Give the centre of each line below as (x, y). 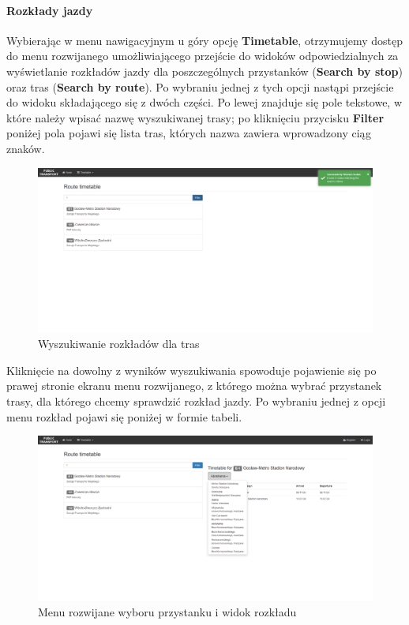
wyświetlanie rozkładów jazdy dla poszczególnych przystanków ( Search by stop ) (204, 71)
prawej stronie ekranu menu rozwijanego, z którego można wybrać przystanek (194, 385)
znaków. (26, 148)
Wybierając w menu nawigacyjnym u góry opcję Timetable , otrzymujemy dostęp (205, 40)
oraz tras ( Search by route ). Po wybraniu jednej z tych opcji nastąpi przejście (200, 86)
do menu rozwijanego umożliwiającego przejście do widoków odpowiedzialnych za (203, 56)
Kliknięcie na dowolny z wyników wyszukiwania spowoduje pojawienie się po (191, 370)
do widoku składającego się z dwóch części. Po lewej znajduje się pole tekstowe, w (204, 102)
